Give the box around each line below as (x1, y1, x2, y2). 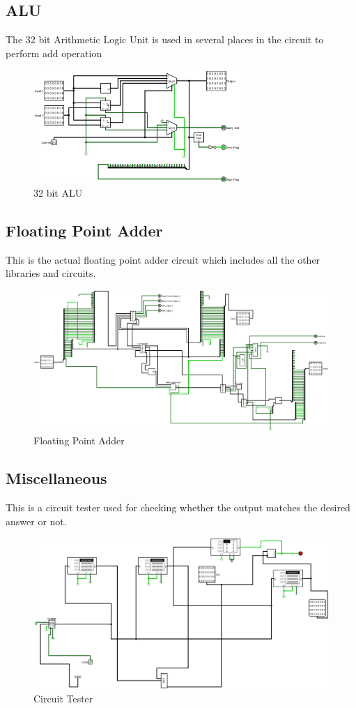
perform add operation (6, 45, 102, 60)
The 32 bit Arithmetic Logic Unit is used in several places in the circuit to (6, 32, 324, 47)
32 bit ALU (33, 185, 83, 199)
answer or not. (6, 513, 67, 528)
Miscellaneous (6, 467, 107, 489)
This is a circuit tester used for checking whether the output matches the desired (6, 499, 350, 514)
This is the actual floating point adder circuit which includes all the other (6, 252, 320, 266)
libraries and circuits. (6, 266, 96, 280)
